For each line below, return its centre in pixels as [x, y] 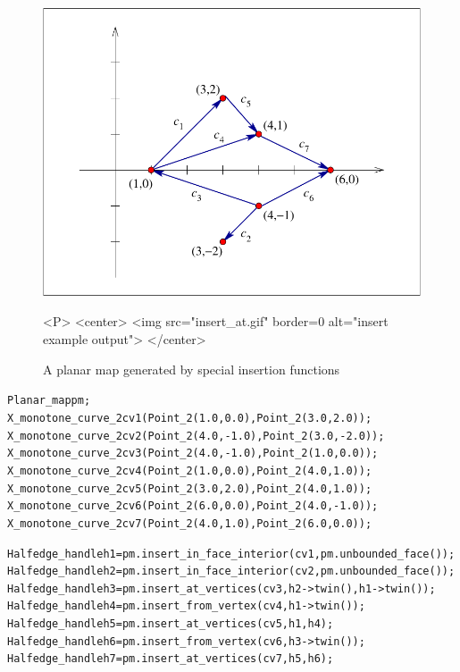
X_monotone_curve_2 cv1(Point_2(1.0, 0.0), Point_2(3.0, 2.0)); [190, 418]
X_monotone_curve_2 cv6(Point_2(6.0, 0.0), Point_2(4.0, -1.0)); [193, 506]
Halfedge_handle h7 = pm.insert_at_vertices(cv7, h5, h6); [171, 659]
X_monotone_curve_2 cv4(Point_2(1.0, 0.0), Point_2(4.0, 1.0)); [190, 470]
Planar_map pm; [49, 401]
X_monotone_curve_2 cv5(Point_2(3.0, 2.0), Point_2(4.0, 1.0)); [190, 488]
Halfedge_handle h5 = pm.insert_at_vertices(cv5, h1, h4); [171, 624]
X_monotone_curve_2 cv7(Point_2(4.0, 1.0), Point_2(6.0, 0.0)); [190, 523]
